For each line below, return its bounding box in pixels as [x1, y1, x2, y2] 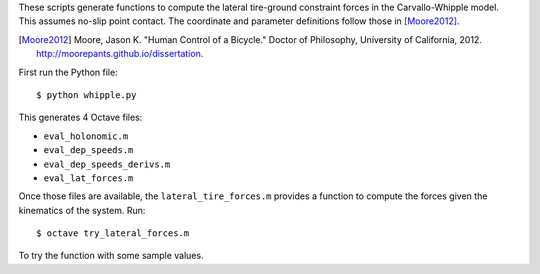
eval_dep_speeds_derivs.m [43, 158, 171, 170]
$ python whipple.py [36, 89, 137, 100]
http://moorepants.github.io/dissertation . [36, 48, 204, 60]
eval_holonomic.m [43, 130, 129, 142]
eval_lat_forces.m [43, 172, 134, 184]
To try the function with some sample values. [18, 250, 204, 262]
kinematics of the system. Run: [18, 204, 146, 216]
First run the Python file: [18, 66, 119, 78]
